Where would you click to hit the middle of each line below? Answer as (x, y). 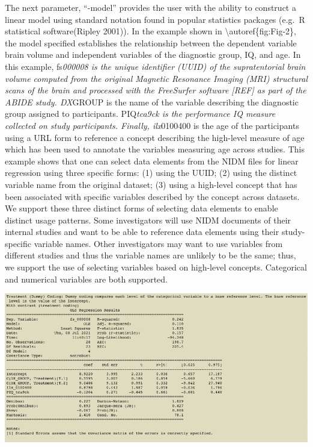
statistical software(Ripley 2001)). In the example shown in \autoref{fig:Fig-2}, (150, 31)
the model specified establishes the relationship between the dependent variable (151, 42)
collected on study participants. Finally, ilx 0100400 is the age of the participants (152, 125)
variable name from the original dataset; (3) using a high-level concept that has (151, 184)
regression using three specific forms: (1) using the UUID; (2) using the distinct (151, 173)
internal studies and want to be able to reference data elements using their (142, 232)
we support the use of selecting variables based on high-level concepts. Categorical (156, 267)
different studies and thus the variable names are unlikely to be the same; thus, (150, 255)
